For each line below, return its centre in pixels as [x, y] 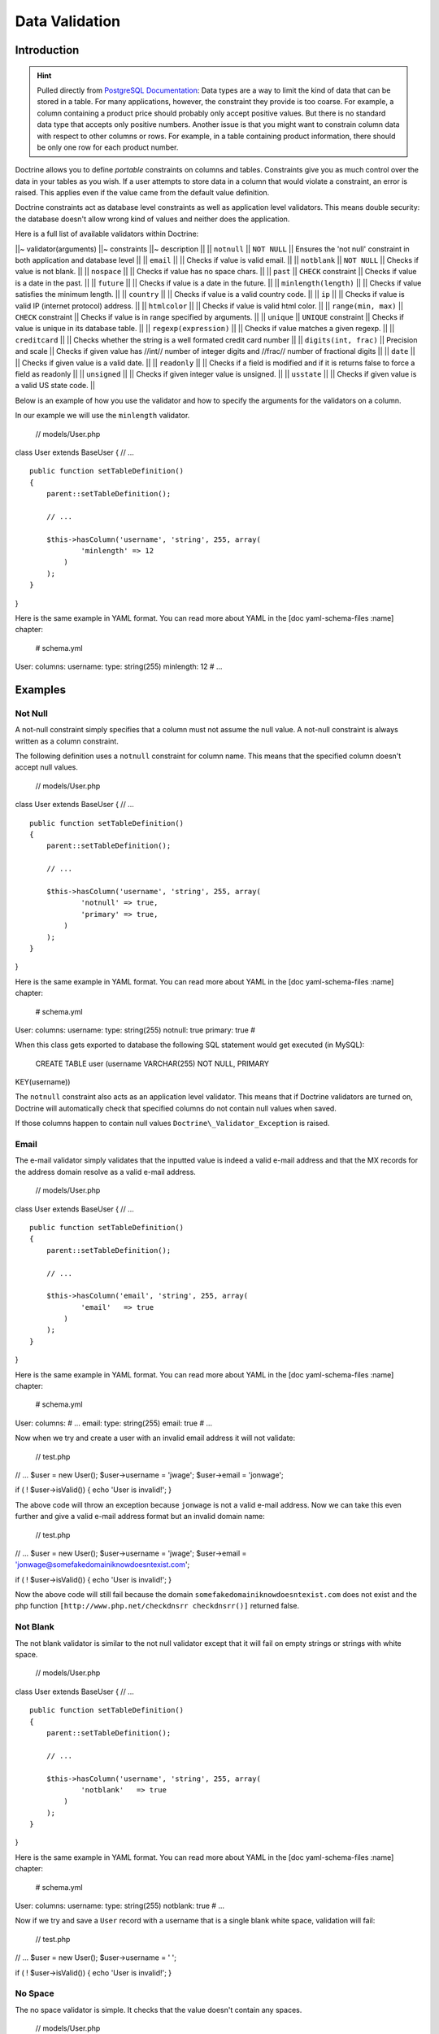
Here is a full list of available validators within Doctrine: [107, 234]
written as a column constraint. [67, 741]
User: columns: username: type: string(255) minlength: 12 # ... [119, 666]
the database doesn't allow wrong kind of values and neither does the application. [152, 219]
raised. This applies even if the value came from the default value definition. [142, 193]
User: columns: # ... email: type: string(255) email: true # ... [114, 1423]
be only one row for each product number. [108, 147]
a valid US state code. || [55, 386]
